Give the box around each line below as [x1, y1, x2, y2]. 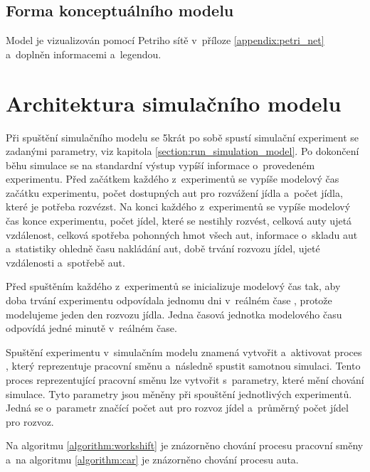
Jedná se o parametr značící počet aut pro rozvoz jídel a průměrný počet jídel [6, 400, 349, 415]
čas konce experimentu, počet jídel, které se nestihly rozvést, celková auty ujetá [6, 213, 352, 228]
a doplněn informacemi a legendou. [6, 46, 162, 61]
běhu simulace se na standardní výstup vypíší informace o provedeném [6, 157, 315, 172]
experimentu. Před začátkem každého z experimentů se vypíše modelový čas [6, 171, 339, 186]
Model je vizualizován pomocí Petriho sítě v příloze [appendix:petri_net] [6, 33, 324, 48]
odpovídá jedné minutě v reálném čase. [6, 321, 177, 336]
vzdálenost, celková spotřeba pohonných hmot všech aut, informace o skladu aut [6, 227, 358, 242]
